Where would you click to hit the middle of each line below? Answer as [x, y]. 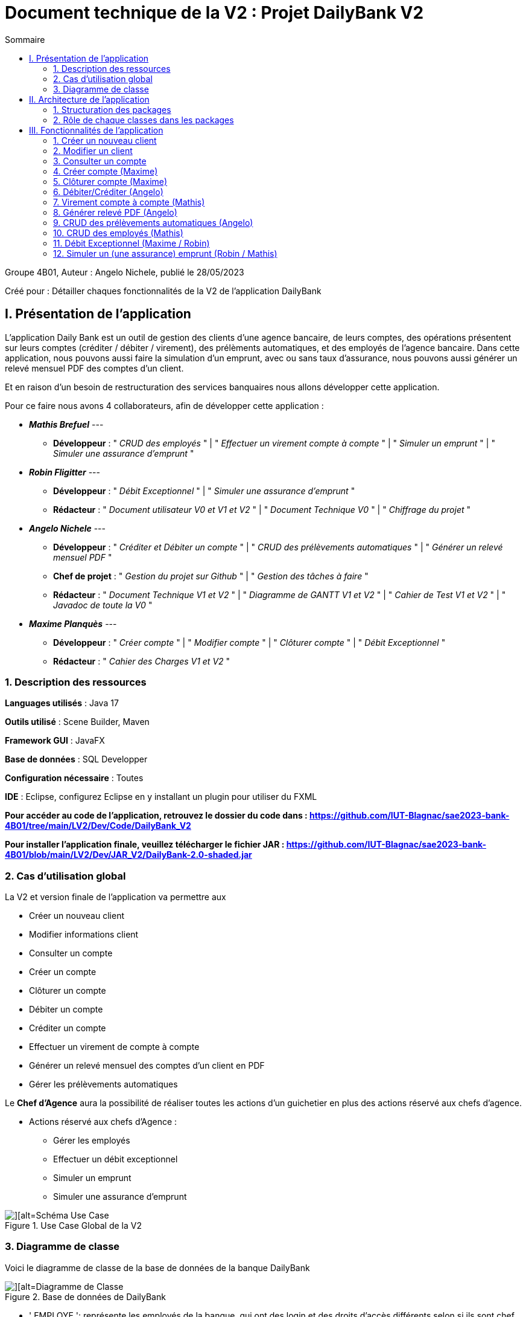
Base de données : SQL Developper [76, 759]
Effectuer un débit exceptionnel [116, 1159]
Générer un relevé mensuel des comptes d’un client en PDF [147, 1066]
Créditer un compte [68, 1028]
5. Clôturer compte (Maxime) [110, 181]
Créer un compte [63, 972]
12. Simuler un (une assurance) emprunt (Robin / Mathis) [165, 253]
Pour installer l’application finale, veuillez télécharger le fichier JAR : [145, 845]
